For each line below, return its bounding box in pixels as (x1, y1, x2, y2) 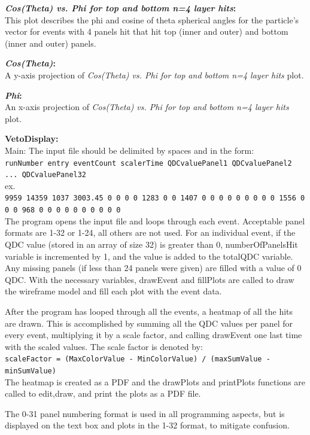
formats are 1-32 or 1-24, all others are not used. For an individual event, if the (5, 226, 296, 239)
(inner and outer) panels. (5, 36, 96, 49)
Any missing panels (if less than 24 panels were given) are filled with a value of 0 (5, 261, 302, 274)
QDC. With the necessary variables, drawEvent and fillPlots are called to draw (5, 273, 294, 285)
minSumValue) (5, 366, 56, 375)
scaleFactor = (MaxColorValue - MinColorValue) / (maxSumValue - (5, 355, 271, 364)
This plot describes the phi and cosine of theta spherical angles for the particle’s (5, 13, 299, 26)
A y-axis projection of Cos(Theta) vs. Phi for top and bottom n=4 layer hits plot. (5, 68, 304, 81)
